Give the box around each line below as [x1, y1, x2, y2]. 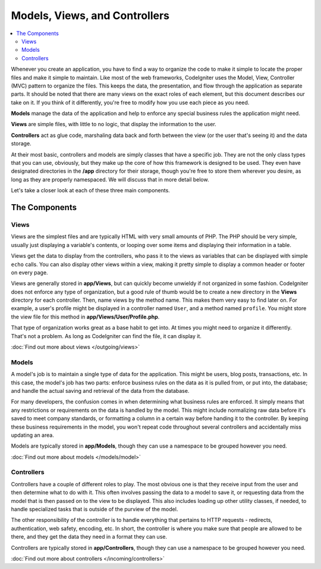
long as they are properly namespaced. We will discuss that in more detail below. [11, 176, 209, 183]
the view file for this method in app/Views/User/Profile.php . [11, 313, 160, 320]
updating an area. [11, 432, 55, 439]
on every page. [11, 268, 48, 276]
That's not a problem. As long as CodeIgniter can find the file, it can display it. [11, 332, 202, 339]
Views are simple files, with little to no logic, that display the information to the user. [11, 121, 216, 128]
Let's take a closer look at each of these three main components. [11, 187, 171, 194]
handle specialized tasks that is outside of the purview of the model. [11, 506, 178, 512]
